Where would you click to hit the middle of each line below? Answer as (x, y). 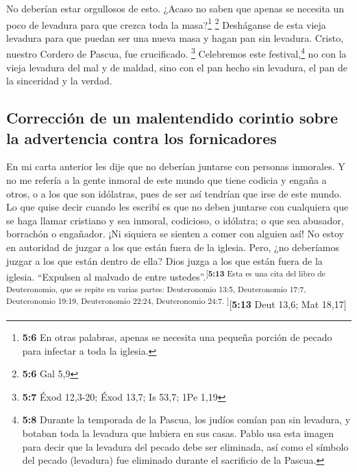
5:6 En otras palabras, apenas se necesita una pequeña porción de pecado (177, 337)
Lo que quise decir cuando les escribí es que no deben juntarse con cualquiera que (177, 207)
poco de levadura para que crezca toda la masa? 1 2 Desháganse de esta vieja (166, 23)
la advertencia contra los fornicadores (141, 138)
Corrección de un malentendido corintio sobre (172, 118)
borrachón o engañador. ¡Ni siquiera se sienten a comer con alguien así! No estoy (175, 234)
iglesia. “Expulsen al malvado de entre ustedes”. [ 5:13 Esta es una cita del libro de (166, 275)
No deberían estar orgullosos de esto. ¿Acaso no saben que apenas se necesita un (175, 8)
